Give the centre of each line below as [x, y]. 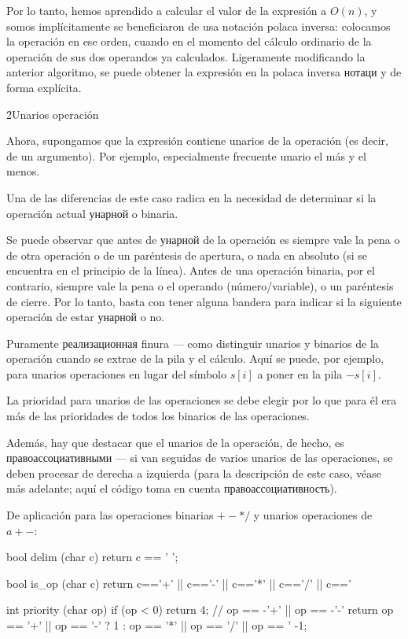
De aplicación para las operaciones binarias [110, 515]
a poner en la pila [300, 373]
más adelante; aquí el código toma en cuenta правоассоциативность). [172, 488]
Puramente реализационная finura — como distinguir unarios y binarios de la [193, 343]
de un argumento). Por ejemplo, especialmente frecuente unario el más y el [186, 155]
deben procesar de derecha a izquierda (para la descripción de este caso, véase [194, 473]
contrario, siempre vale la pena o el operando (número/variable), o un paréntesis [200, 285]
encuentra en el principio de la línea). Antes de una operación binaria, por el [191, 270]
